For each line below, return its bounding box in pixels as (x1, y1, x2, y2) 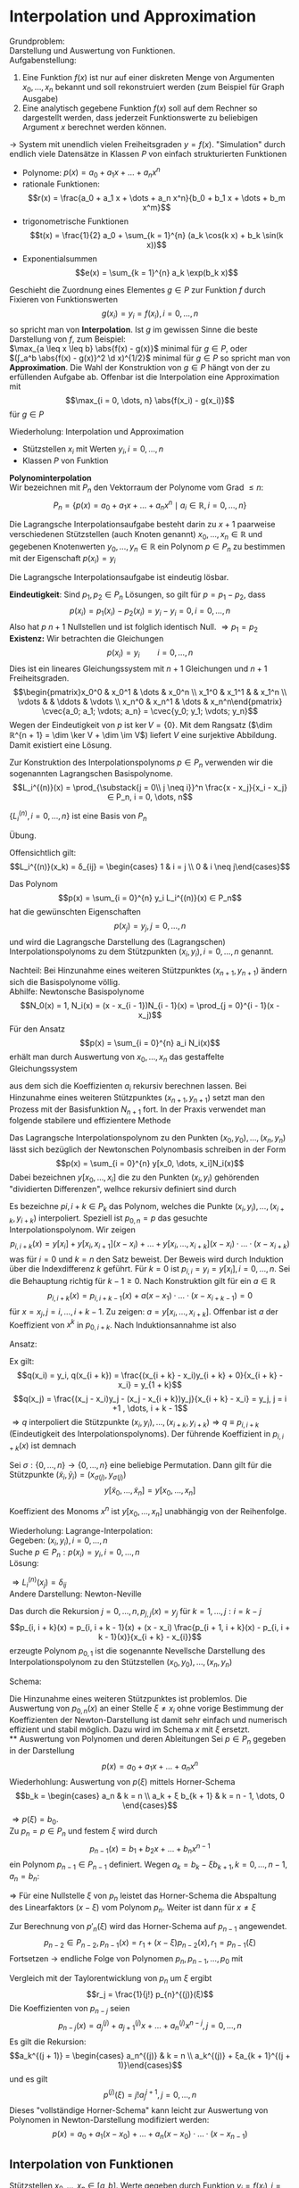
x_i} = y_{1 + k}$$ (117, 1380, 183, 1390)
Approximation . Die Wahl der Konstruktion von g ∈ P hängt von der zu (9, 361, 270, 372)
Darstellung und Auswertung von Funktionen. (9, 45, 176, 55)
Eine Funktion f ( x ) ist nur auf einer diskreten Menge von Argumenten (21, 71, 275, 82)
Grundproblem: (9, 36, 65, 46)
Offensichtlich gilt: (9, 847, 77, 858)
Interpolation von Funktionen (9, 2157, 174, 2172)
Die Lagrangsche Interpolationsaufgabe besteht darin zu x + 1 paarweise (9, 519, 276, 530)
